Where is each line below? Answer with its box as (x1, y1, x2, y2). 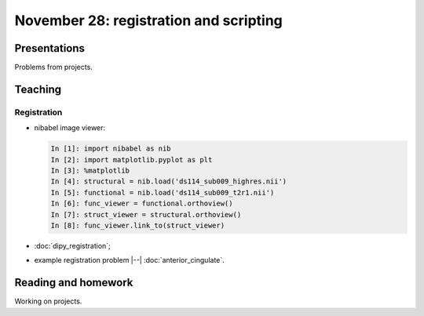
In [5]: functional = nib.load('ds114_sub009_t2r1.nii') (50, 188, 275, 197)
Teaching (14, 82, 62, 96)
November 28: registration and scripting (14, 12, 283, 29)
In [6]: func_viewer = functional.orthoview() (50, 199, 233, 208)
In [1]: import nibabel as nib (50, 144, 172, 153)
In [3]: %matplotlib (50, 165, 130, 175)
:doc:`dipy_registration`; (34, 241, 111, 250)
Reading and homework (14, 276, 133, 289)
